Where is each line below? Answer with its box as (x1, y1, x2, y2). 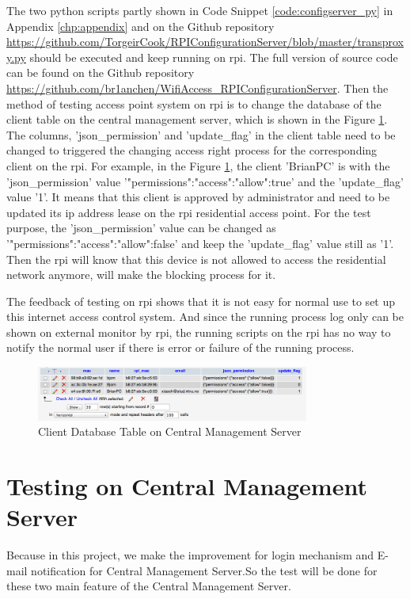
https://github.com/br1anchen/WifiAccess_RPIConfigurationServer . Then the (6, 79, 389, 96)
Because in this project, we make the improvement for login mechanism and (6, 547, 374, 563)
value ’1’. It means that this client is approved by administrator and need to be (6, 189, 390, 205)
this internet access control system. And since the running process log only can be (6, 308, 404, 325)
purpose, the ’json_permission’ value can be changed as (6, 219, 276, 236)
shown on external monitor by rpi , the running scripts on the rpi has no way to (6, 323, 391, 340)
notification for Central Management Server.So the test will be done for (31, 562, 378, 578)
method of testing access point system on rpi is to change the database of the (6, 95, 382, 112)
